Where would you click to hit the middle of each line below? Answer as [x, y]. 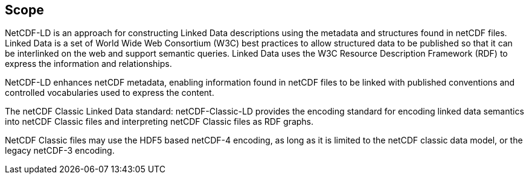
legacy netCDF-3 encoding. [60, 151]
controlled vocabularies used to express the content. [110, 93]
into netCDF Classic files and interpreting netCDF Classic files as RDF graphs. [159, 122]
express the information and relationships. [88, 64]
